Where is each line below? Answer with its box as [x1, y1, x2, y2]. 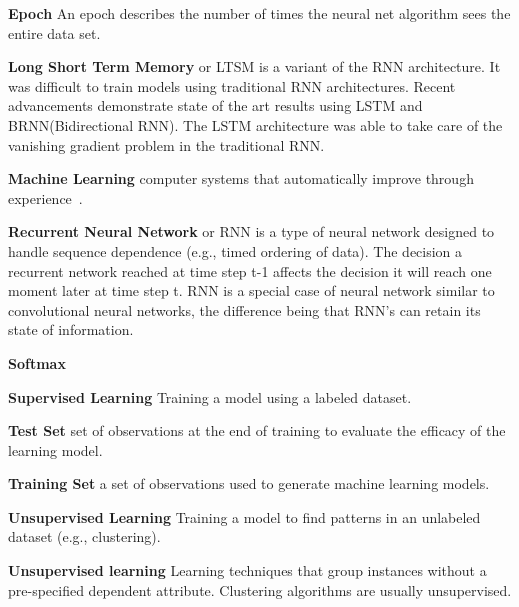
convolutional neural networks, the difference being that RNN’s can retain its [8, 299, 481, 320]
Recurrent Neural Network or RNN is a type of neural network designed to [8, 221, 495, 242]
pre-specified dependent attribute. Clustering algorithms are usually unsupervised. [8, 579, 512, 600]
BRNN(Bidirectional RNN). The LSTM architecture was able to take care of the [8, 114, 503, 135]
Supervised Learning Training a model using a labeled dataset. [8, 386, 412, 407]
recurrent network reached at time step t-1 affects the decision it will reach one [8, 260, 492, 281]
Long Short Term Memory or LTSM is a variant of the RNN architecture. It [8, 56, 501, 77]
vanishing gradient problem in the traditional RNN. [8, 134, 325, 155]
